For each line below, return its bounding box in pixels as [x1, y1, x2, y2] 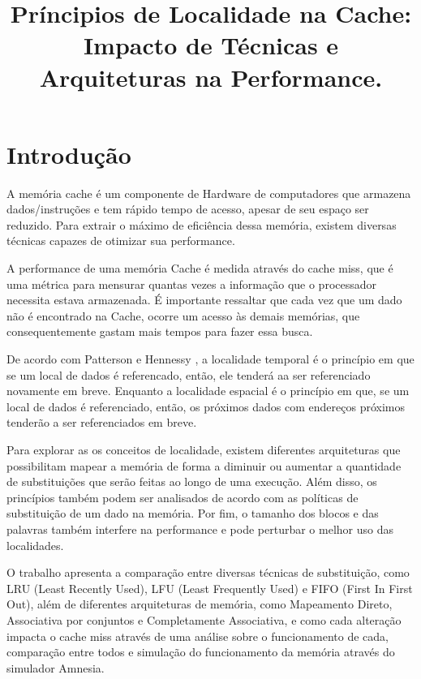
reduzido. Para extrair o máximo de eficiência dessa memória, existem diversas [6, 216, 397, 233]
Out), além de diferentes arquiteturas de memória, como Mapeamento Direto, [6, 595, 393, 612]
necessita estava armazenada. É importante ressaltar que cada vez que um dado [6, 291, 402, 308]
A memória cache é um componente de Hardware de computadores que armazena [6, 184, 411, 201]
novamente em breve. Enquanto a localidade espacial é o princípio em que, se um [6, 382, 410, 399]
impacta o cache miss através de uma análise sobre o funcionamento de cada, [6, 627, 389, 644]
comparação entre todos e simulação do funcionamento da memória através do [6, 643, 395, 660]
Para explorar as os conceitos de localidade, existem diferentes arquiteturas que [6, 441, 401, 458]
